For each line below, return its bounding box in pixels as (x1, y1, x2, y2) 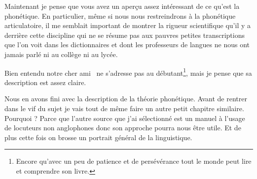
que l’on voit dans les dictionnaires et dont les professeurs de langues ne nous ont (4, 39, 250, 50)
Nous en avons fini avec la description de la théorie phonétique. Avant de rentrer (4, 93, 247, 104)
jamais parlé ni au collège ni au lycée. (4, 49, 118, 59)
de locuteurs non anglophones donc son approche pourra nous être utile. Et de (4, 122, 241, 133)
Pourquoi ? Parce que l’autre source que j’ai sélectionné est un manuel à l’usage (4, 113, 245, 123)
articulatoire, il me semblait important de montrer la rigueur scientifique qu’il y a (4, 20, 251, 30)
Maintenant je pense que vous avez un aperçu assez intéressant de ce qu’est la (4, 1, 240, 11)
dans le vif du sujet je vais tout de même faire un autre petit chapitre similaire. (4, 103, 244, 113)
